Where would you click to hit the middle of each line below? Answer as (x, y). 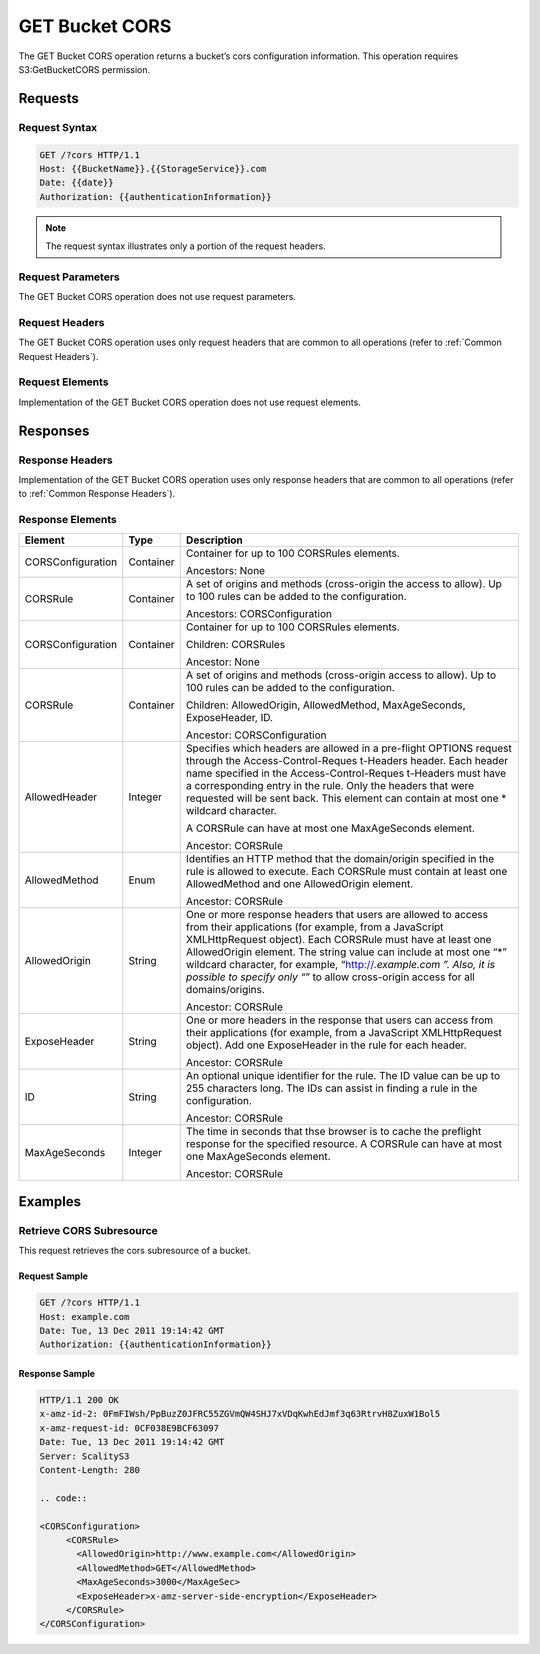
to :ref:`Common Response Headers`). (97, 494)
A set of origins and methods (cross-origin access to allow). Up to (341, 675)
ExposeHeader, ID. (229, 717)
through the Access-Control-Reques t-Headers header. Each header (347, 760)
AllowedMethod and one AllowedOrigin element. (299, 883)
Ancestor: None (222, 662)
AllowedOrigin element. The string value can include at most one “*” (346, 952)
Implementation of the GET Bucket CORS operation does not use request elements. (190, 402)
